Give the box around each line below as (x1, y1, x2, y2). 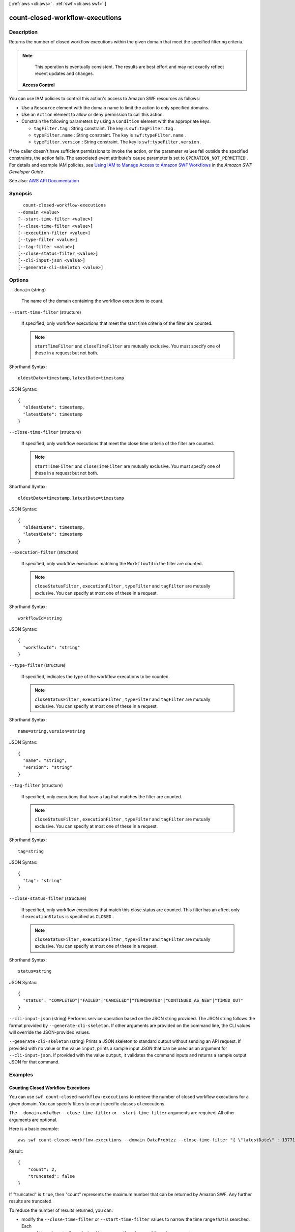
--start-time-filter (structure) (9, 309, 81, 315)
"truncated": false (28, 1173, 75, 1179)
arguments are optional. (9, 1117, 58, 1123)
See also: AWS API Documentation (9, 178, 79, 184)
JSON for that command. (9, 1059, 60, 1065)
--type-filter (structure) (9, 662, 66, 668)
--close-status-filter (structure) (9, 895, 87, 901)
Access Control (22, 82, 55, 88)
